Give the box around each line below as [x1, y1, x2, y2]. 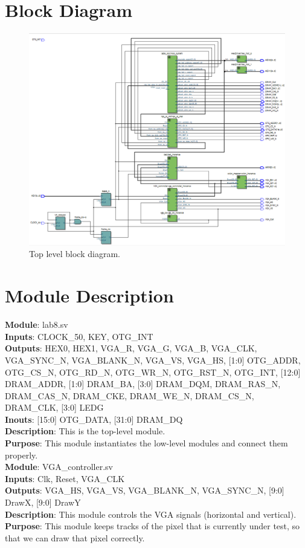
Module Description [5, 283, 174, 308]
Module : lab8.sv [5, 318, 68, 331]
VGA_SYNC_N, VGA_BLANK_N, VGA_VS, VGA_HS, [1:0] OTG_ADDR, [5, 353, 301, 366]
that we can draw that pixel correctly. [5, 531, 145, 544]
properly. [5, 448, 38, 461]
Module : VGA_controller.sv [5, 460, 114, 473]
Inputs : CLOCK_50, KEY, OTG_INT [5, 330, 153, 342]
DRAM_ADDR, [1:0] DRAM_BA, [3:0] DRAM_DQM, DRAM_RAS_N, [5, 377, 281, 390]
